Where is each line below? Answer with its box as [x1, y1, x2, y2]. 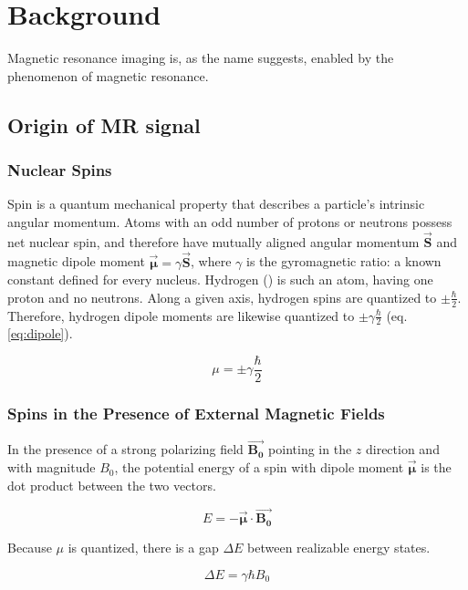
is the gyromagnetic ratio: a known [245, 252, 442, 271]
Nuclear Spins [7, 159, 112, 181]
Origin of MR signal [7, 110, 201, 139]
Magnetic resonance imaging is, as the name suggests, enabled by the [7, 48, 394, 67]
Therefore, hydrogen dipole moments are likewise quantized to [7, 305, 355, 325]
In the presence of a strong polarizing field [7, 440, 244, 459]
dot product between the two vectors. [7, 475, 216, 494]
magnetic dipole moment [7, 252, 145, 271]
